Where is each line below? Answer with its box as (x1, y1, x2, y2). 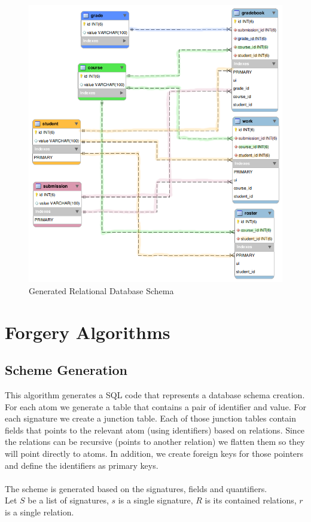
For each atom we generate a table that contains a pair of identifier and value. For (5, 400, 306, 413)
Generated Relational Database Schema (29, 284, 174, 297)
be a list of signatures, (28, 494, 109, 506)
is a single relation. (5, 505, 74, 518)
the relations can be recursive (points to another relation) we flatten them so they (5, 435, 305, 448)
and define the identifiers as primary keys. (5, 459, 158, 471)
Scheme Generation (5, 361, 128, 379)
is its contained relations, (205, 494, 297, 506)
